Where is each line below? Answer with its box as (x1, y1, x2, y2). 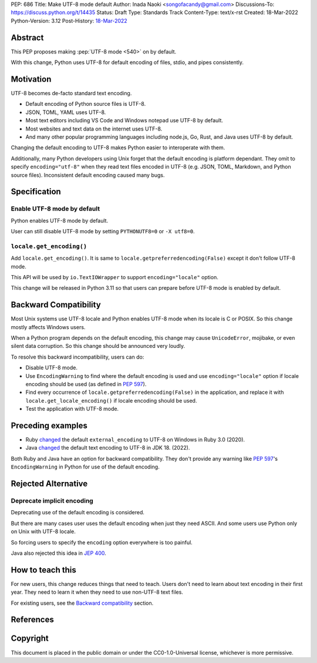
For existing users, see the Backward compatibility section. (11, 600, 154, 607)
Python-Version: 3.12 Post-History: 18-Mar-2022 (11, 17, 127, 24)
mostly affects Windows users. (11, 323, 86, 330)
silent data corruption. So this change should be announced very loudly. (11, 343, 185, 350)
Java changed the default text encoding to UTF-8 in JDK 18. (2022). (25, 444, 190, 451)
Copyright (11, 634, 49, 644)
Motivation (11, 74, 52, 84)
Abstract (11, 32, 44, 42)
